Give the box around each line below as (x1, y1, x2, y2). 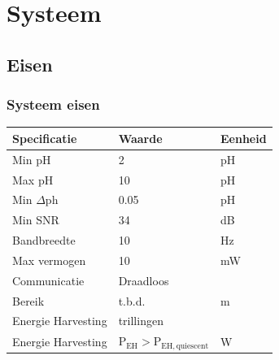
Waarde (118, 129, 163, 146)
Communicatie (12, 271, 85, 288)
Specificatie (12, 129, 77, 146)
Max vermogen (12, 251, 86, 268)
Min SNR (12, 211, 59, 228)
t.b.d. (118, 292, 146, 309)
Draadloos (118, 271, 169, 288)
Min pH (12, 150, 51, 167)
